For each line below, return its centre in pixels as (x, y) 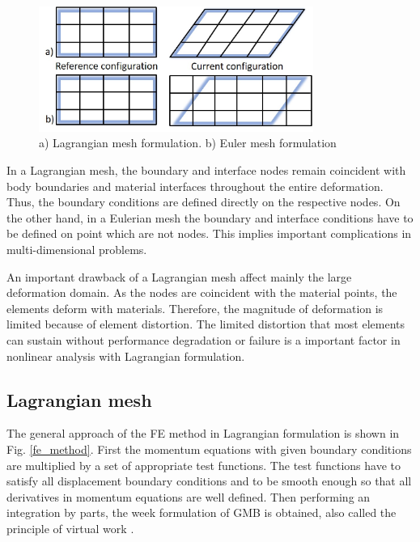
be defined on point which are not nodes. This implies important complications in (209, 233)
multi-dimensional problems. (77, 249)
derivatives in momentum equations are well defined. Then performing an (189, 496)
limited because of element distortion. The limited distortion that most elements (206, 324)
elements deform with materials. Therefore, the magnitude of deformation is (195, 308)
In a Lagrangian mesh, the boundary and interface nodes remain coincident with (206, 169)
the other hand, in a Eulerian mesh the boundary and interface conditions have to (210, 217)
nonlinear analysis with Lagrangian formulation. (126, 356)
